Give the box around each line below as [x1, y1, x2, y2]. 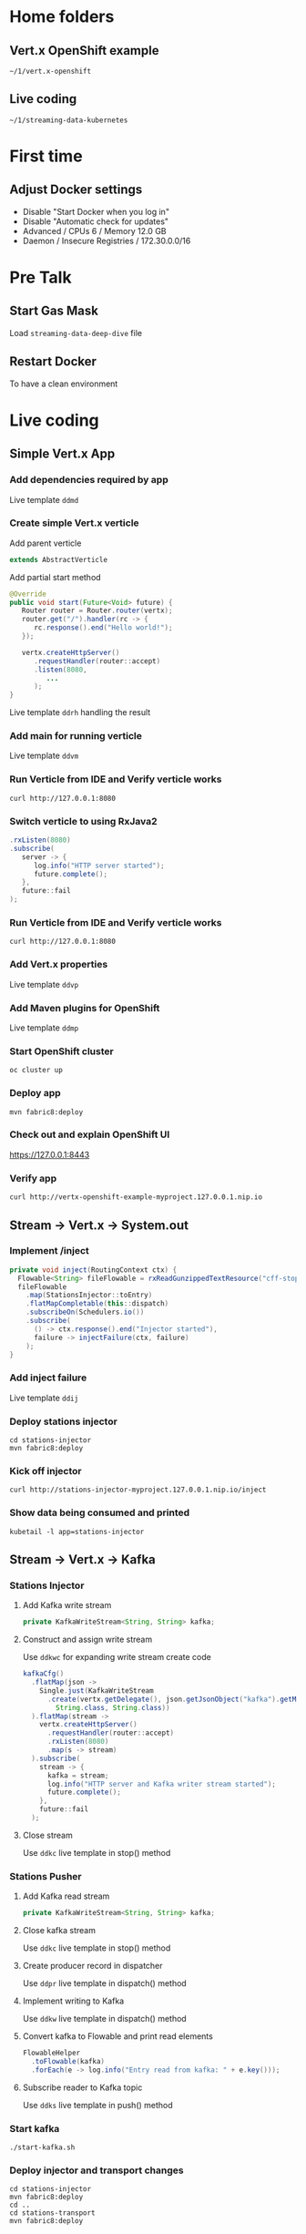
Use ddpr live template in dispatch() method [22, 1978, 187, 1989]
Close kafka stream [22, 1925, 96, 1936]
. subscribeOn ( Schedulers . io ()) [25, 1307, 145, 1317]
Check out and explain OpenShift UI [9, 1128, 170, 1141]
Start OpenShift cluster [9, 1045, 114, 1058]
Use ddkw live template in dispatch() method [22, 2014, 187, 2024]
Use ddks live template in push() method [22, 2099, 173, 2110]
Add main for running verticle [9, 730, 143, 743]
